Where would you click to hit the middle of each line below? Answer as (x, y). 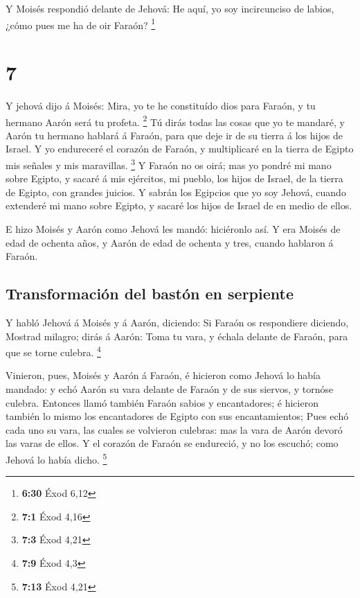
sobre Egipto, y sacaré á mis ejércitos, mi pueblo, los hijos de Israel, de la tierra (174, 178)
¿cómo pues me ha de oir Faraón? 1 (81, 24)
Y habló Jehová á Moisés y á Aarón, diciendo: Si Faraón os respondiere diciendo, (177, 323)
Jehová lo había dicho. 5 (56, 458)
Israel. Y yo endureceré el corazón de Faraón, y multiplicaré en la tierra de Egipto (180, 149)
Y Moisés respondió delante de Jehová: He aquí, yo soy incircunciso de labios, (170, 8)
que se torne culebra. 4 (53, 351)
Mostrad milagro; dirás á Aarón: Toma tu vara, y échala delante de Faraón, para (177, 336)
